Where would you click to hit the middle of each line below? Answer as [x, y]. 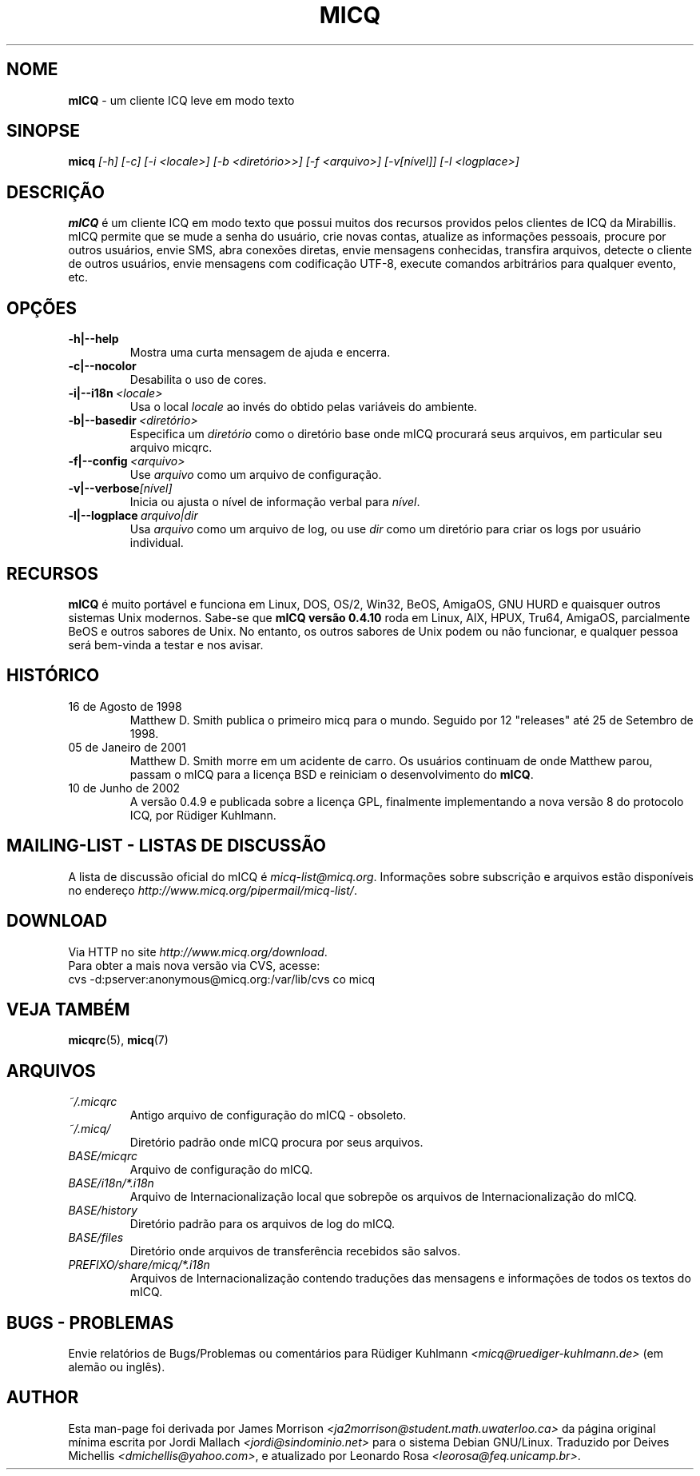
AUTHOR [43, 1398]
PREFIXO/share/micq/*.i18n [139, 1265]
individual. [157, 543]
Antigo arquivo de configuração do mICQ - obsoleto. [268, 1115]
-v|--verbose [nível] [120, 489]
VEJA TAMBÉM [68, 1009]
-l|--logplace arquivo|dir [133, 516]
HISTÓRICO [53, 676]
